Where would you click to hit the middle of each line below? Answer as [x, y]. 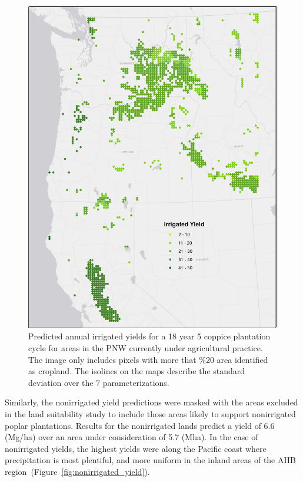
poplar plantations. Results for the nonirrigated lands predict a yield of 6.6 [140, 425]
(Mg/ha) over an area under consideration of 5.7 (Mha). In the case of [131, 437]
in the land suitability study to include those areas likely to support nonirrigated [150, 414]
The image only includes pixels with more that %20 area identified [148, 359]
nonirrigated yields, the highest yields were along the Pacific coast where [136, 448]
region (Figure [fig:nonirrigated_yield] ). [77, 472]
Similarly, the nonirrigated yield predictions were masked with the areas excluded [151, 402]
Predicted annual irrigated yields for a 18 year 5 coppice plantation [149, 336]
